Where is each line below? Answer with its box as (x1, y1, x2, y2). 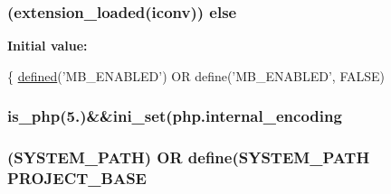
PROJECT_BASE (7, 167, 147, 189)
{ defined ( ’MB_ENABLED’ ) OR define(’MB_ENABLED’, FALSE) (7, 66, 385, 85)
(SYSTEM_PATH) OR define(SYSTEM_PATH (7, 146, 370, 169)
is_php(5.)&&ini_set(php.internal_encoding (7, 105, 342, 127)
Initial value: (7, 36, 88, 55)
